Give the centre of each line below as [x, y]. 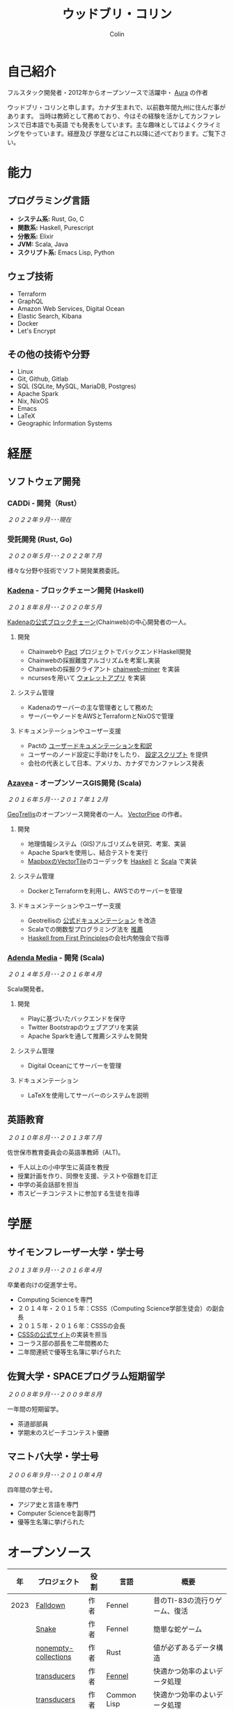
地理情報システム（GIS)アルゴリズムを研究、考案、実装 [107, 844]
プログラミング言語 [48, 200]
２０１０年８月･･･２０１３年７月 [55, 1138]
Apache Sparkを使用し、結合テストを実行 [88, 853]
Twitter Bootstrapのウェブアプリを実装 [83, 1027]
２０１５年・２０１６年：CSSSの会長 [71, 1326]
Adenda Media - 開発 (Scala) [56, 958]
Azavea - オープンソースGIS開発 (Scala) [75, 783]
